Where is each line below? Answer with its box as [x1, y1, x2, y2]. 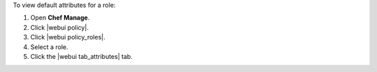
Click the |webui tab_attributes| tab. [30, 52, 133, 60]
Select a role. [30, 42, 69, 51]
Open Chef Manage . [30, 14, 90, 22]
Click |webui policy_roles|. [30, 33, 105, 42]
